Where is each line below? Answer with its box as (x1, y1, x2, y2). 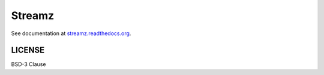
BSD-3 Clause (11, 61, 46, 68)
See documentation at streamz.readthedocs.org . (11, 30, 131, 37)
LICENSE (11, 45, 45, 55)
